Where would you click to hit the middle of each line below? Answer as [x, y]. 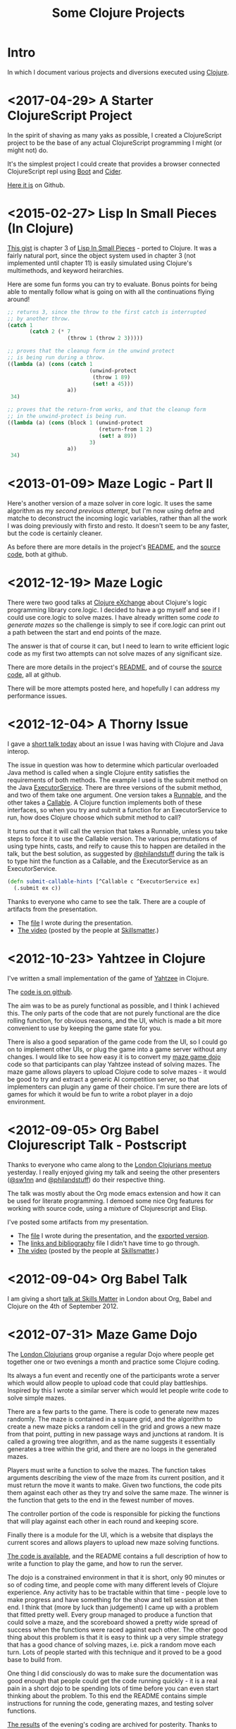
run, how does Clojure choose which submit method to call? [94, 817]
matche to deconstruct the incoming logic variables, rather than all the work [117, 518]
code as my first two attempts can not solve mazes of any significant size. [115, 654]
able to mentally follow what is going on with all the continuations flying [111, 291]
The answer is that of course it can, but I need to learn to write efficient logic [118, 646]
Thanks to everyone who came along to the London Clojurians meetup [110, 1164]
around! [19, 299]
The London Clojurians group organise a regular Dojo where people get [111, 1354]
